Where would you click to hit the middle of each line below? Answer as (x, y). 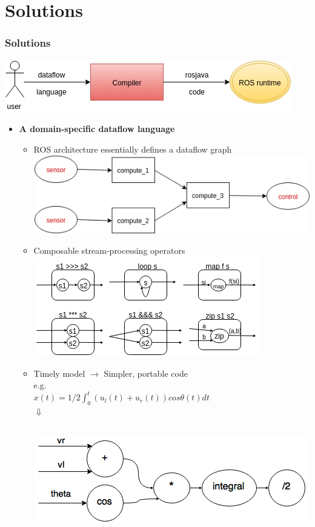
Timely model (59, 373)
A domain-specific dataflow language (97, 129)
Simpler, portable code (146, 373)
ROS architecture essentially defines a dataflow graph (133, 149)
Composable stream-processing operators (109, 250)
